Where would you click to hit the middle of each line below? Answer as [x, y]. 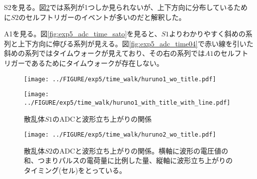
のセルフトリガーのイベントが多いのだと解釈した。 [102, 17]
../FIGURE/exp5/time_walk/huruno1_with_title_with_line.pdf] [127, 102]
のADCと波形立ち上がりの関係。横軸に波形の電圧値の [140, 150]
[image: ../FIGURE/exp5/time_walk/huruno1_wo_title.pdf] [120, 79]
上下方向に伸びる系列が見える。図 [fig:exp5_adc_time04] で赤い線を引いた [135, 43]
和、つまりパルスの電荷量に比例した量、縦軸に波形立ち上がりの [128, 160]
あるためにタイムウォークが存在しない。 [97, 63]
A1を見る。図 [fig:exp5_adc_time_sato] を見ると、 [83, 34]
